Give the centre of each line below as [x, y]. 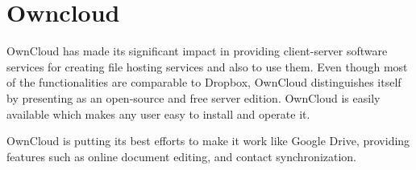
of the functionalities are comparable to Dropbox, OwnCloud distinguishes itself [204, 82]
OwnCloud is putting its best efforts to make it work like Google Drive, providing [208, 141]
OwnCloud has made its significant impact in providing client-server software [197, 51]
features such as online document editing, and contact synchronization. [182, 156]
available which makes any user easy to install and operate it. [158, 113]
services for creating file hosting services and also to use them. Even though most [207, 66]
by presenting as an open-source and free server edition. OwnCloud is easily [193, 97]
